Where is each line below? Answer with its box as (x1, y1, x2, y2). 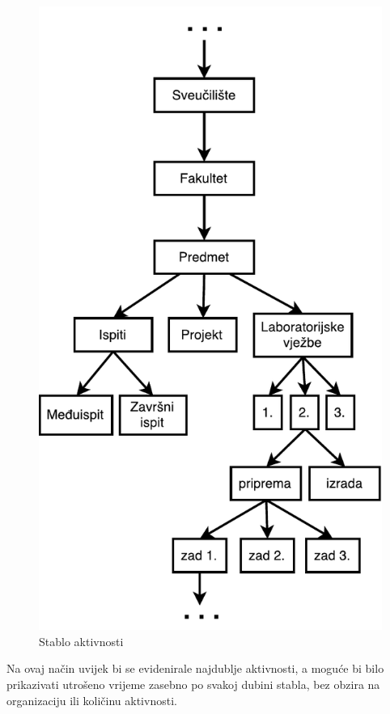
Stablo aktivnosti (39, 632, 124, 649)
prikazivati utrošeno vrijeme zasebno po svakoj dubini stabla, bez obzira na (6, 675, 380, 692)
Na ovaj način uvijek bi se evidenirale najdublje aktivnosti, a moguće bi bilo (6, 660, 384, 677)
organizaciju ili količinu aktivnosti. (6, 691, 177, 708)
